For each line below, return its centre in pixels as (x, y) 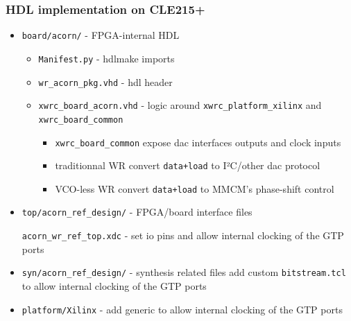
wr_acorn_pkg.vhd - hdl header (105, 81)
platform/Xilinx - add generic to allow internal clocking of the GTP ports (182, 309)
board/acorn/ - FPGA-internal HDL (101, 35)
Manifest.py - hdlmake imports (106, 58)
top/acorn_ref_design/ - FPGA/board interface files (137, 212)
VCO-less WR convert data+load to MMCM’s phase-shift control (195, 188)
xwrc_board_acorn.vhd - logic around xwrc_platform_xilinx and (180, 105)
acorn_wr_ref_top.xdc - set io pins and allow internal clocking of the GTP (183, 235)
